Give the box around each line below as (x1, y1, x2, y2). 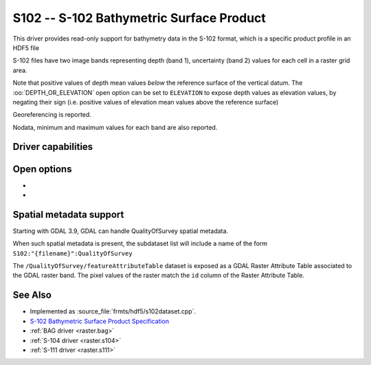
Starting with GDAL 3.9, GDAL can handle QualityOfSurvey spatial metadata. (12, 227, 229, 235)
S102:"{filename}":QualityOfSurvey (12, 250, 133, 257)
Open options (12, 163, 72, 175)
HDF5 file (12, 43, 40, 52)
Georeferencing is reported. (12, 111, 92, 119)
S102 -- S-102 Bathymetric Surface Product (12, 10, 266, 25)
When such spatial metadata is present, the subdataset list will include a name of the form (12, 239, 268, 247)
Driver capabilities (12, 141, 93, 153)
